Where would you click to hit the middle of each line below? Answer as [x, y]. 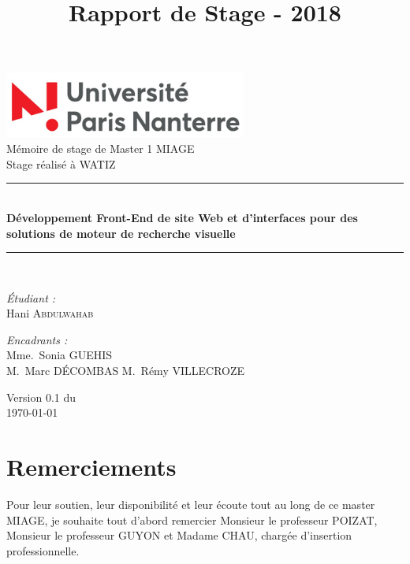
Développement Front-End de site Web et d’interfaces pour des [182, 217]
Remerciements [91, 467]
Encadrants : [37, 339]
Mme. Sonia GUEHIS [60, 355]
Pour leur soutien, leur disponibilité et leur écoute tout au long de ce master [191, 504]
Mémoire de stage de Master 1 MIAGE [101, 148]
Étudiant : [31, 297]
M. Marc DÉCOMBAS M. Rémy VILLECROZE [126, 371]
